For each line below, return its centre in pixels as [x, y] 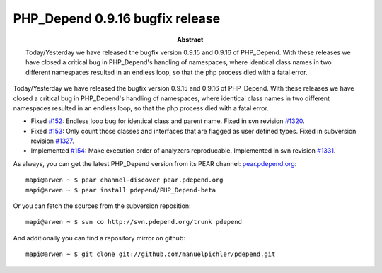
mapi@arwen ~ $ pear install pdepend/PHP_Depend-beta [121, 190]
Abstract [190, 40]
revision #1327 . [52, 141]
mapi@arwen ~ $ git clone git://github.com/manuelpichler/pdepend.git [151, 254]
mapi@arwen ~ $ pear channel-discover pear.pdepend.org [125, 180]
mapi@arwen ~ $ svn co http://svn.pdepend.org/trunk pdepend [134, 222]
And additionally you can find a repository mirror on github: [99, 238]
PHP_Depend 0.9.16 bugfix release [117, 18]
